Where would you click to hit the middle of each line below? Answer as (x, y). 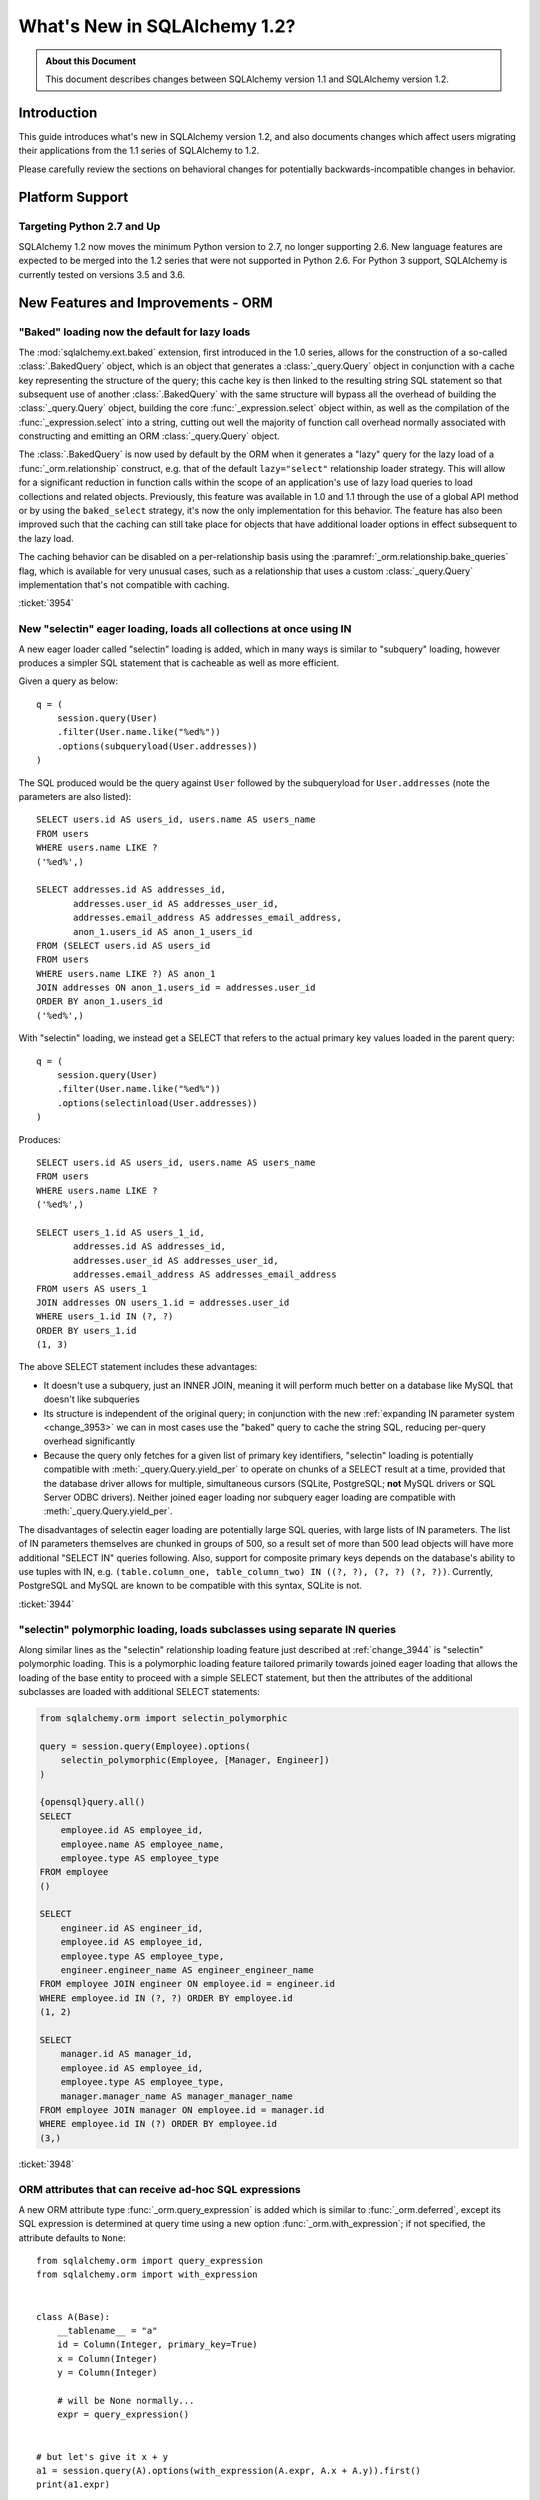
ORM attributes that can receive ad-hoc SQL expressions (160, 2190)
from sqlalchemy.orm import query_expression (150, 2261)
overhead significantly (89, 1441)
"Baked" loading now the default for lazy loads (134, 332)
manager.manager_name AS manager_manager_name (177, 2096)
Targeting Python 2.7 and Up (89, 227)
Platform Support (73, 197)
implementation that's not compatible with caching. (124, 584)
